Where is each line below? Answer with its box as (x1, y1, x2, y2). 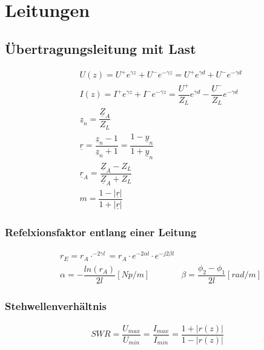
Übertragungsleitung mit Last (5, 39, 196, 58)
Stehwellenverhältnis (5, 298, 107, 313)
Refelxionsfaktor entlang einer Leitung (5, 224, 197, 239)
